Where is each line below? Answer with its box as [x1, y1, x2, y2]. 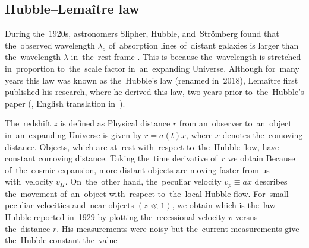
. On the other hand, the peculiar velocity [65, 175, 222, 187]
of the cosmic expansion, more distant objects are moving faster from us [5, 163, 270, 176]
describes [254, 175, 288, 187]
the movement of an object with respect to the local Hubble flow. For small [5, 187, 289, 199]
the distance [5, 222, 51, 234]
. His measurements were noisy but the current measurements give [56, 222, 299, 234]
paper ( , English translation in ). [5, 97, 125, 109]
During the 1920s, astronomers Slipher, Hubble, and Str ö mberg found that [5, 27, 279, 40]
